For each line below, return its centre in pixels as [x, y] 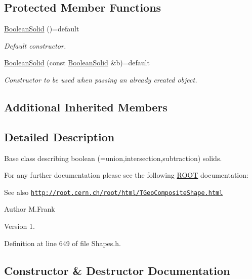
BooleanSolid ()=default [42, 29]
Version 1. [19, 226]
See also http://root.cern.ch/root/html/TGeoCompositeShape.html [114, 192]
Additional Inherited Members [86, 107]
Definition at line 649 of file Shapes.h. [62, 243]
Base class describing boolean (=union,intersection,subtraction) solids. [113, 158]
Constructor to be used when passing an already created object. [101, 79]
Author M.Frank [30, 209]
